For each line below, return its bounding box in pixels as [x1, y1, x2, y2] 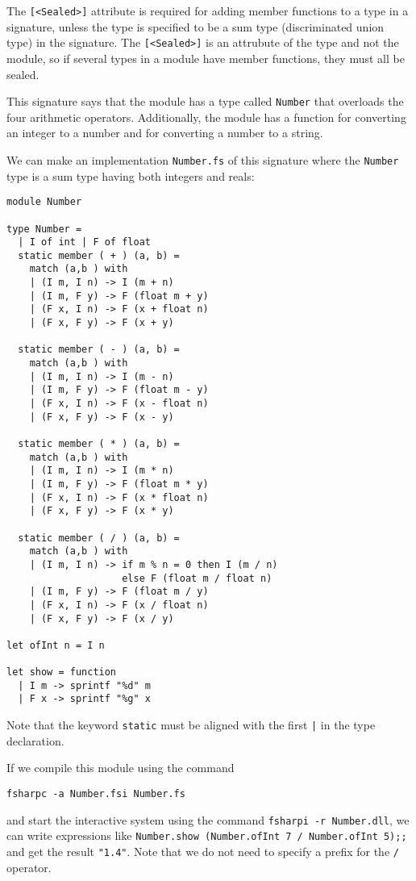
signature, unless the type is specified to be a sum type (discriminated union [6, 18, 385, 35]
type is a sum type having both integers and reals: [6, 167, 255, 184]
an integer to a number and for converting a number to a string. [6, 124, 323, 141]
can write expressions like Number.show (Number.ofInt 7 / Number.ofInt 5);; [6, 827, 407, 844]
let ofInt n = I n [6, 639, 105, 651]
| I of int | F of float [18, 236, 151, 248]
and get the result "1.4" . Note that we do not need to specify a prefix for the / [6, 842, 399, 859]
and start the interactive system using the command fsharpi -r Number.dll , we [6, 811, 410, 828]
